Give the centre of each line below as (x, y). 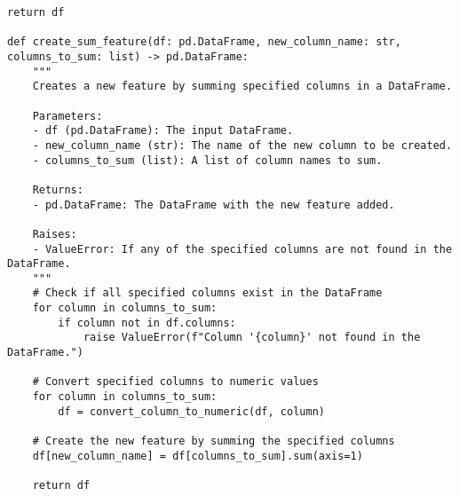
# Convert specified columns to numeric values (175, 382)
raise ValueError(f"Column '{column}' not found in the (252, 338)
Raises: (55, 234)
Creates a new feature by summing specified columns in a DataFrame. (242, 87)
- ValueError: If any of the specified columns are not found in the (242, 249)
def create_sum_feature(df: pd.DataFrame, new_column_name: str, (204, 42)
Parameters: (67, 116)
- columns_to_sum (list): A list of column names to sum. (207, 160)
